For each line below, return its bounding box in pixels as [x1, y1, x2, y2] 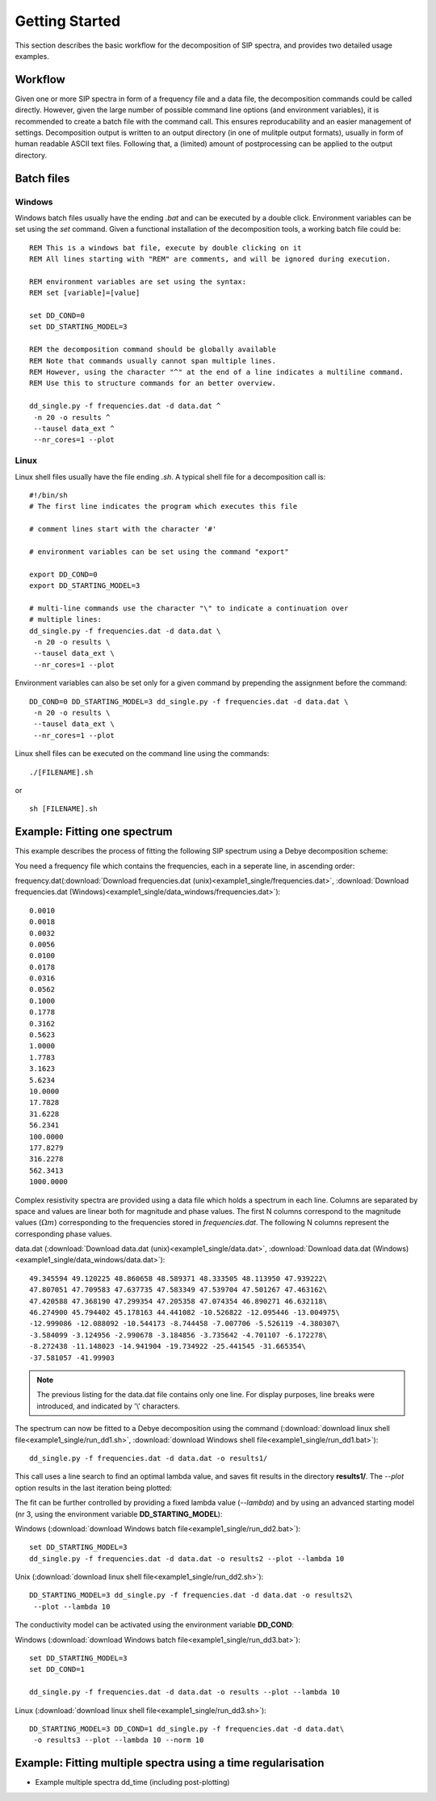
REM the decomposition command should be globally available [29, 345, 276, 355]
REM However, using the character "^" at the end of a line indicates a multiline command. [29, 367, 404, 377]
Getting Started [15, 12, 121, 30]
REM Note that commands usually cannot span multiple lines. [29, 356, 276, 365]
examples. [15, 51, 50, 61]
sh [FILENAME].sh [29, 804, 98, 813]
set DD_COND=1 [29, 1665, 85, 1674]
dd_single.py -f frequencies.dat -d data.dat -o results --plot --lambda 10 [29, 1688, 341, 1697]
